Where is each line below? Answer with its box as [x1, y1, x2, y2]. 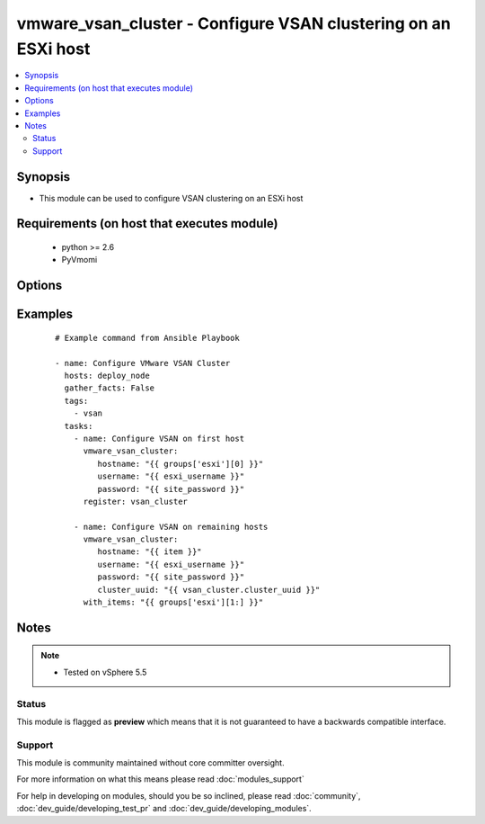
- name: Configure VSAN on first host [73, 433, 245, 443]
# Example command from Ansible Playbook [55, 333, 240, 343]
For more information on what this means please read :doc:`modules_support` [16, 774, 304, 784]
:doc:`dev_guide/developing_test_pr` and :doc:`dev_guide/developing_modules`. [16, 803, 312, 814]
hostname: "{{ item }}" [97, 547, 202, 557]
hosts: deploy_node [64, 370, 150, 381]
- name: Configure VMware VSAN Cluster [55, 358, 231, 368]
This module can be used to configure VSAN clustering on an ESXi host [39, 193, 304, 203]
